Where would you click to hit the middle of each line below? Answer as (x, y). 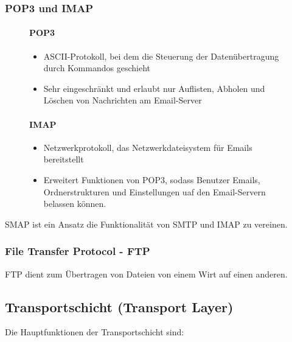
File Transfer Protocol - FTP (78, 251)
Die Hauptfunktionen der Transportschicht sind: (95, 332)
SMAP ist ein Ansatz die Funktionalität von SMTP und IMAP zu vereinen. (146, 224)
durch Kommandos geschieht (97, 68)
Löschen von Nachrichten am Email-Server (123, 100)
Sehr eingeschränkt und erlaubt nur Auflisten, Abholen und (154, 88)
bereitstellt (64, 159)
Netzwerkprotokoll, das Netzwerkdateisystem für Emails (148, 147)
